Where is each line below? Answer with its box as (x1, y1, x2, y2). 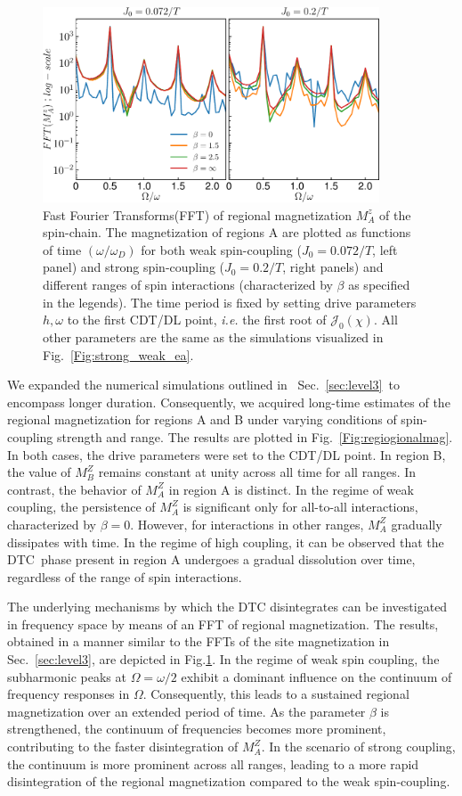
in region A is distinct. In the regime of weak (168, 480, 414, 498)
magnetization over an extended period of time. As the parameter (7, 702, 366, 720)
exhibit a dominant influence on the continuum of (181, 667, 452, 685)
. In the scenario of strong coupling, (261, 737, 456, 756)
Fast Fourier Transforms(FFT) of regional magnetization (43, 205, 352, 224)
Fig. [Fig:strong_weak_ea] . (43, 345, 194, 364)
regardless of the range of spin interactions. (7, 567, 242, 586)
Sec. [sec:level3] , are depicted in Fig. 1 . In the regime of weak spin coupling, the (7, 650, 440, 669)
